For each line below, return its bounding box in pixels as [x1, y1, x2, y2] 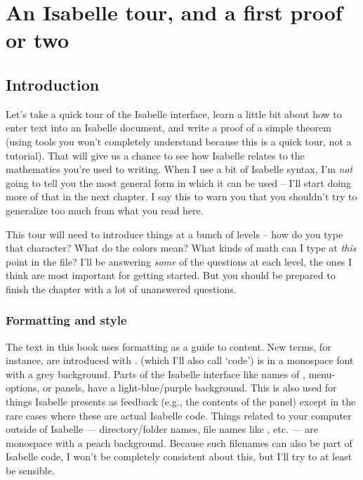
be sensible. [6, 463, 55, 478]
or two [6, 25, 70, 54]
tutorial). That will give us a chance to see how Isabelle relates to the [6, 148, 305, 162]
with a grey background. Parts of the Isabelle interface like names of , [6, 366, 305, 381]
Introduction [6, 73, 100, 95]
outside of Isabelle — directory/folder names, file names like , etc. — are [6, 422, 318, 436]
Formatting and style [6, 311, 127, 329]
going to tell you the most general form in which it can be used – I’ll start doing [6, 175, 351, 190]
